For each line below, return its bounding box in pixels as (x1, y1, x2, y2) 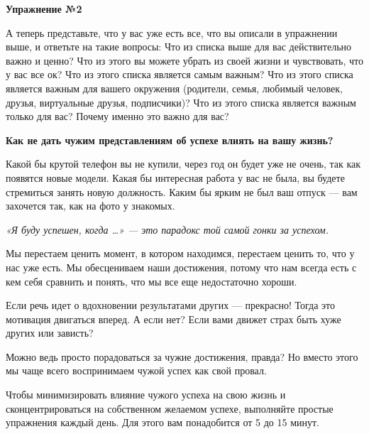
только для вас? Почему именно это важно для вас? (6, 109, 229, 124)
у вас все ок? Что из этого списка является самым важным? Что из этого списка (6, 67, 353, 82)
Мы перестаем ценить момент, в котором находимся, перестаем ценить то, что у (6, 246, 355, 261)
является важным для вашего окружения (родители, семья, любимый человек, (6, 80, 343, 95)
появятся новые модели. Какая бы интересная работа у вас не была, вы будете (6, 170, 345, 185)
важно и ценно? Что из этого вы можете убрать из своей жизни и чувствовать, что (6, 53, 363, 67)
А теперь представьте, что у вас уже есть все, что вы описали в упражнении (6, 25, 338, 40)
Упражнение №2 (6, 1, 82, 16)
